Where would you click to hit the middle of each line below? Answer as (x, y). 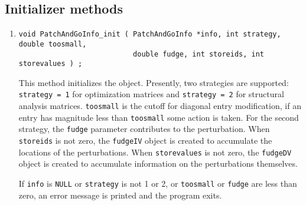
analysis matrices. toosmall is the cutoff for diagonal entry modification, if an (160, 106)
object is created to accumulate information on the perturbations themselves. (158, 163)
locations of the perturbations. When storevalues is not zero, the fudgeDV (155, 152)
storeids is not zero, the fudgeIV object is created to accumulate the (145, 140)
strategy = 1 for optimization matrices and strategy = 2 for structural (151, 94)
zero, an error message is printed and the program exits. (120, 195)
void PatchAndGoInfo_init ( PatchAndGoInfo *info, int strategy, (150, 34)
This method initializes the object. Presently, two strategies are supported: (154, 82)
